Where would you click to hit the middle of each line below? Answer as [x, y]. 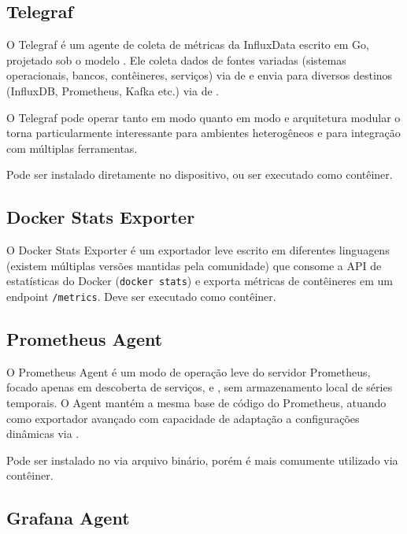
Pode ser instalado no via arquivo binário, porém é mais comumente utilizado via [202, 460]
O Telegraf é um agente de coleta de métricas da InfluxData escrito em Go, [188, 44]
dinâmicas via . [43, 434]
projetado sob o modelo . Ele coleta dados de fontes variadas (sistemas [176, 59]
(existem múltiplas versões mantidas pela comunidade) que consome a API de [194, 265]
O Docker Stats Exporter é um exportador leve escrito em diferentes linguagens [198, 250]
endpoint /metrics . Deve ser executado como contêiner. [141, 296]
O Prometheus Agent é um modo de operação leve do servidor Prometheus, [189, 371]
